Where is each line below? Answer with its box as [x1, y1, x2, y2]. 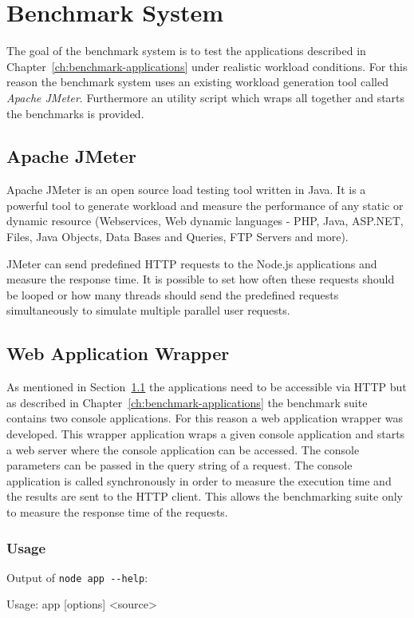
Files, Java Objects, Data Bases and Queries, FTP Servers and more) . [6, 228, 349, 245]
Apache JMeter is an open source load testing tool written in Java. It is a [6, 181, 366, 198]
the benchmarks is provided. [6, 105, 144, 121]
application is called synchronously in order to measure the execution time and [6, 472, 392, 489]
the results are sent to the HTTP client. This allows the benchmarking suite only [6, 488, 403, 505]
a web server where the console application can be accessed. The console [6, 441, 360, 458]
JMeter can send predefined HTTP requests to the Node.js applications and [6, 255, 377, 271]
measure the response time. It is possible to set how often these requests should [6, 271, 395, 287]
